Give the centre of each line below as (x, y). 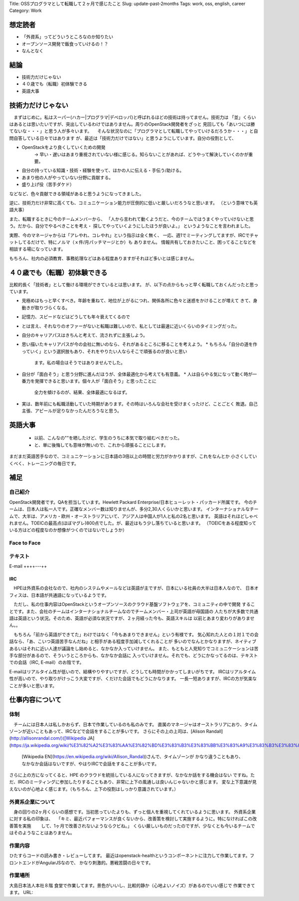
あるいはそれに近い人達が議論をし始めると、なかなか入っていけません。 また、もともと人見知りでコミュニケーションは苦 (134, 648)
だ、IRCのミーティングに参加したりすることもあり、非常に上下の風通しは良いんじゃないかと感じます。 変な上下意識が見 (133, 782)
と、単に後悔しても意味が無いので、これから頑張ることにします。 (101, 445)
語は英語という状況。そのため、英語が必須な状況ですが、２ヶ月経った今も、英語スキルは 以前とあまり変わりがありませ (132, 618)
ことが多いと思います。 (33, 685)
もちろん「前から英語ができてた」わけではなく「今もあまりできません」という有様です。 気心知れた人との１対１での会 (136, 634)
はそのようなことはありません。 (42, 833)
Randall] (215, 731)
